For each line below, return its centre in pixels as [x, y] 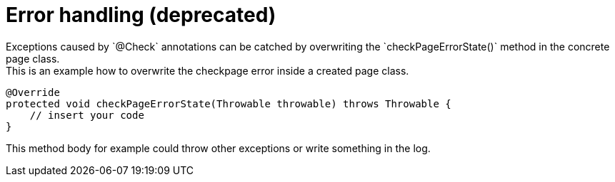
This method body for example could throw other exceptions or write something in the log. [218, 148]
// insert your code [87, 115]
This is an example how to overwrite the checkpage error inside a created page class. [207, 70]
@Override [33, 92]
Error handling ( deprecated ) [141, 15]
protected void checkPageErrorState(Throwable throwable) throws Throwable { [229, 103]
